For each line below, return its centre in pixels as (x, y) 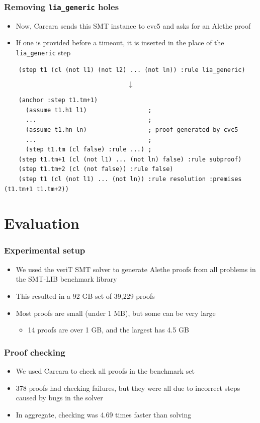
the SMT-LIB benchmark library (66, 279)
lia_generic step (43, 52)
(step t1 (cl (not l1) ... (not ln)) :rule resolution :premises (130, 179)
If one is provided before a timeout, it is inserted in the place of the (120, 43)
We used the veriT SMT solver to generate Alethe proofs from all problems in (136, 269)
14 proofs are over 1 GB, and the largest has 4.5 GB (108, 330)
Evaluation (42, 223)
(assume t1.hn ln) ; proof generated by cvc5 (132, 130)
